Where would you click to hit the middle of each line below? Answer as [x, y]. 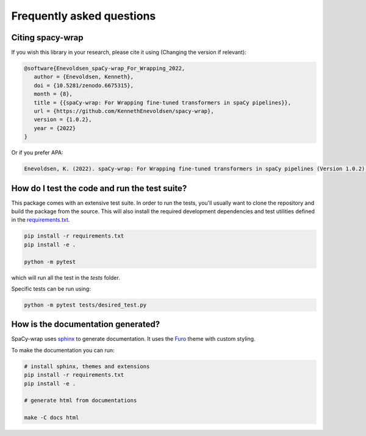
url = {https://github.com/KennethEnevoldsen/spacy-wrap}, [124, 111]
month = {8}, [53, 94]
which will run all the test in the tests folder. [66, 277]
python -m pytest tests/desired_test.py [85, 305]
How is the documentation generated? [86, 325]
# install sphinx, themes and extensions [87, 366]
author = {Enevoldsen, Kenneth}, [84, 77]
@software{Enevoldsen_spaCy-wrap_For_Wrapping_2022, [105, 68]
